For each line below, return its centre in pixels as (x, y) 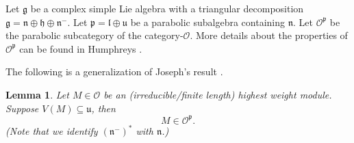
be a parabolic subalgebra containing (208, 22)
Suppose (22, 108)
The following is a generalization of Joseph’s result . (114, 71)
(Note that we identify (52, 131)
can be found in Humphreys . (81, 48)
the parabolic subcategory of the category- (94, 35)
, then (103, 108)
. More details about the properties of (269, 35)
